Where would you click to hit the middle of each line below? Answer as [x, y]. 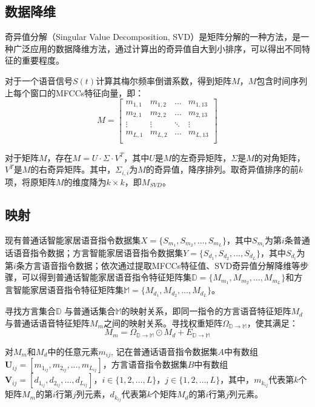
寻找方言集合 [30, 311]
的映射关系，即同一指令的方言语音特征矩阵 [206, 311]
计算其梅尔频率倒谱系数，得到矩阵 [164, 80]
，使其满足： [272, 323]
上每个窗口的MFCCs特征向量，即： [75, 92]
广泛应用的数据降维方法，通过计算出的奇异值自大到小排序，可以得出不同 [157, 48]
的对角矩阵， [280, 157]
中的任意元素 [73, 351]
